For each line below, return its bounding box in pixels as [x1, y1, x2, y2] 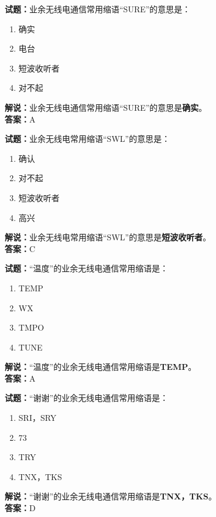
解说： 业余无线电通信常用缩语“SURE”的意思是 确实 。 [5, 101, 207, 113]
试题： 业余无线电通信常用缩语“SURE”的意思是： [5, 3, 191, 15]
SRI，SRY [18, 411, 57, 424]
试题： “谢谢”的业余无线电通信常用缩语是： [5, 392, 169, 404]
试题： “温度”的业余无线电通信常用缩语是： [5, 262, 169, 274]
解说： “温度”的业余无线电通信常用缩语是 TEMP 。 [5, 360, 197, 373]
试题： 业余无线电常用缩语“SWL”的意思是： [5, 132, 170, 145]
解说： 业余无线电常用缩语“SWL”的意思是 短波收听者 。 [5, 231, 211, 243]
